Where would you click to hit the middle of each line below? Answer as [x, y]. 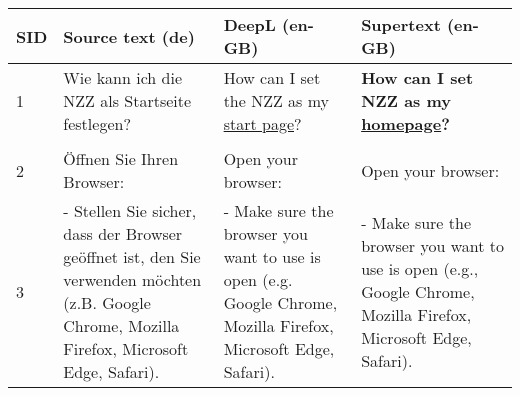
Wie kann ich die [122, 77]
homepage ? [405, 123]
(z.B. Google [107, 302]
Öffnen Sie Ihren [121, 158]
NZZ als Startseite [127, 100]
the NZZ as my [276, 100]
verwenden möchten [132, 279]
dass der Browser [123, 233]
